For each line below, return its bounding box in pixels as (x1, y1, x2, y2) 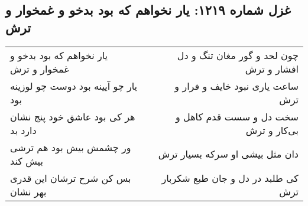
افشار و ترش (245, 61, 299, 76)
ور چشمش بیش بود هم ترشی (10, 140, 131, 154)
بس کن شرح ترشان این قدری (10, 171, 131, 185)
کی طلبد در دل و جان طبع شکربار (161, 171, 299, 185)
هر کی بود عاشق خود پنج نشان (10, 109, 135, 123)
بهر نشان (10, 184, 47, 198)
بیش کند (10, 153, 43, 168)
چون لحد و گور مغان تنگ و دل (177, 48, 299, 62)
